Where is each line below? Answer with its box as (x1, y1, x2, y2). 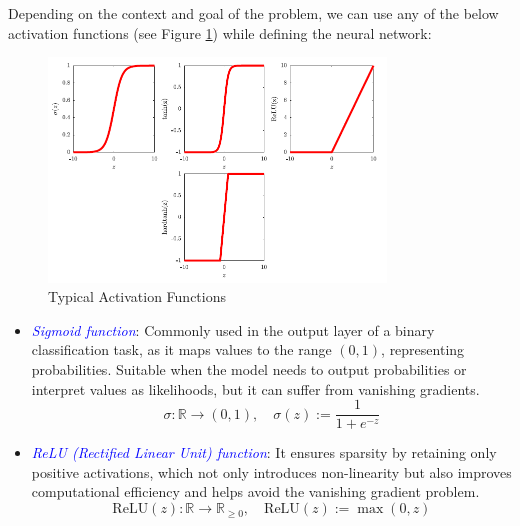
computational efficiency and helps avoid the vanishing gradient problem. (31, 481, 480, 502)
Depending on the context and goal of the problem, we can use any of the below (8, 3, 499, 23)
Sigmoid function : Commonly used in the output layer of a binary (31, 319, 435, 340)
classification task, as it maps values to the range (31, 339, 332, 360)
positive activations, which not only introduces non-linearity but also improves (31, 461, 512, 482)
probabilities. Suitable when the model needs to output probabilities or (31, 359, 467, 380)
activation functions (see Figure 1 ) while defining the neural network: (8, 22, 432, 43)
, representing (381, 339, 465, 360)
